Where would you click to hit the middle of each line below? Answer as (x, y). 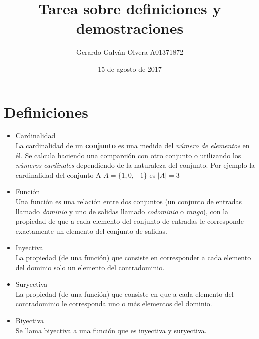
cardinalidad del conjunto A (58, 175)
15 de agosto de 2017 (130, 69)
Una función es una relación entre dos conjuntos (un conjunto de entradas (129, 201)
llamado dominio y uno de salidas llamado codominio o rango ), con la (122, 211)
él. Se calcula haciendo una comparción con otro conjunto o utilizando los (128, 155)
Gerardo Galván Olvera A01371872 (130, 52)
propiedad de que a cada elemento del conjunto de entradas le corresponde (129, 221)
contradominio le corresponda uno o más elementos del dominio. (114, 304)
